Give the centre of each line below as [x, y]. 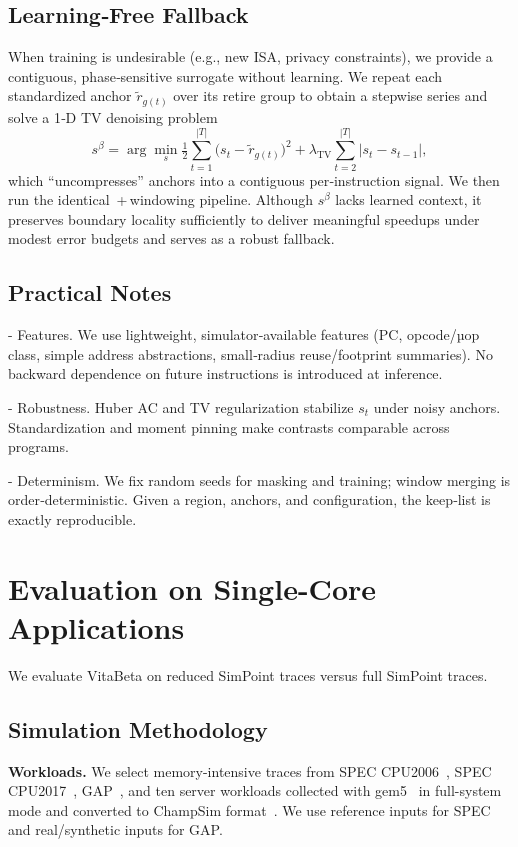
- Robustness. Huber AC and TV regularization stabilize [181, 406]
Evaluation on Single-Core [192, 587]
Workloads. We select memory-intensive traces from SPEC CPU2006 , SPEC [250, 770]
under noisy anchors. [437, 406]
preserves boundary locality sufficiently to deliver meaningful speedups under [244, 218]
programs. [38, 446]
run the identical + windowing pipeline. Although [160, 199]
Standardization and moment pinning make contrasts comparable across [229, 426]
